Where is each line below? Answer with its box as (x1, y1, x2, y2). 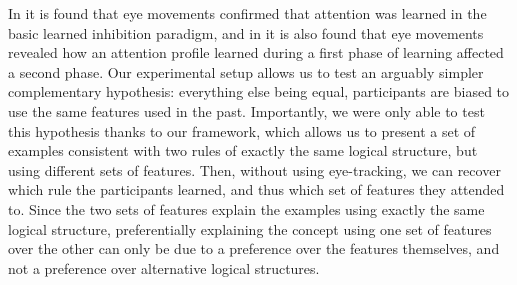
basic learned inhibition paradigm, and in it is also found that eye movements (8, 22, 484, 43)
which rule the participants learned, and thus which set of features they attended (8, 179, 505, 200)
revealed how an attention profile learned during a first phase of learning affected (8, 42, 504, 63)
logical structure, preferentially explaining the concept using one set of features (8, 218, 492, 239)
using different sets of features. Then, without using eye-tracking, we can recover (8, 159, 501, 180)
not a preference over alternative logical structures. (8, 257, 320, 278)
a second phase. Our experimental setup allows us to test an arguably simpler (8, 61, 484, 82)
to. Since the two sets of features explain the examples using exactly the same (8, 198, 485, 219)
